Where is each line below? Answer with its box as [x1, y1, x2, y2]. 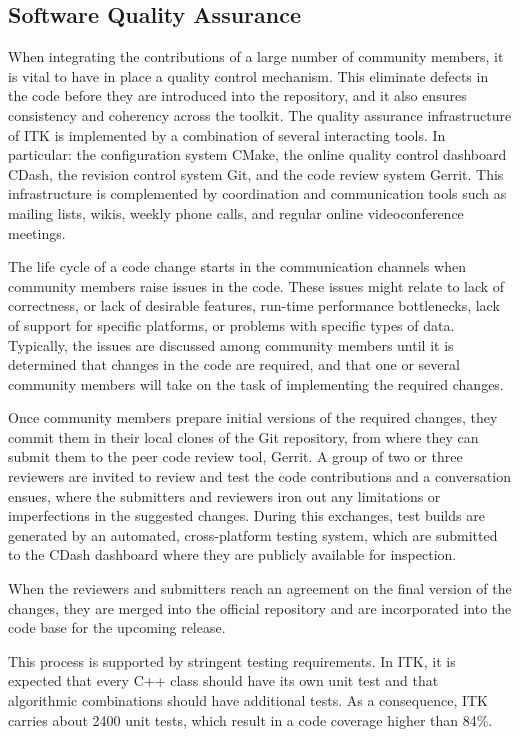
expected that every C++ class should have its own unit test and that [8, 670, 439, 691]
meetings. [8, 222, 66, 243]
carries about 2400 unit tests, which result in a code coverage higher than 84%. [8, 709, 493, 730]
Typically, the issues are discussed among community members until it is [8, 334, 454, 355]
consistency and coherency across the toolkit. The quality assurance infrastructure [8, 104, 512, 125]
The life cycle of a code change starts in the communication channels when [8, 256, 466, 277]
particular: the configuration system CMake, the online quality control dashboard [8, 144, 507, 165]
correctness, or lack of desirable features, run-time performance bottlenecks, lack [8, 295, 500, 316]
